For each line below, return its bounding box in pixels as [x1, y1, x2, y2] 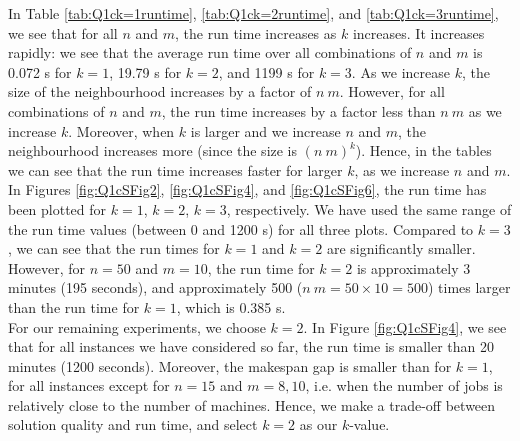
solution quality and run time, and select [8, 414, 258, 435]
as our [299, 414, 338, 435]
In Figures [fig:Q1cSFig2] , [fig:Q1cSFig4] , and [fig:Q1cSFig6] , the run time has [8, 179, 487, 200]
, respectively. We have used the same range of [226, 198, 512, 219]
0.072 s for [8, 61, 72, 82]
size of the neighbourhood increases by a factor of [8, 81, 312, 102]
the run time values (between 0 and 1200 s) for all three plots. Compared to [8, 218, 474, 239]
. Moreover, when [68, 120, 175, 141]
